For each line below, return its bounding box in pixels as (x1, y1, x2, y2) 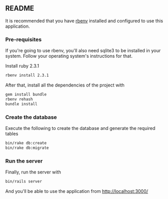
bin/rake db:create (5, 140, 47, 145)
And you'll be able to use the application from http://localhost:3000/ (5, 188, 149, 194)
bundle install (5, 101, 38, 106)
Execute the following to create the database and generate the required (5, 125, 156, 131)
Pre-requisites (5, 36, 42, 43)
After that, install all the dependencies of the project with (5, 82, 125, 88)
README (5, 4, 34, 13)
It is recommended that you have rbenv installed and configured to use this (5, 17, 163, 24)
